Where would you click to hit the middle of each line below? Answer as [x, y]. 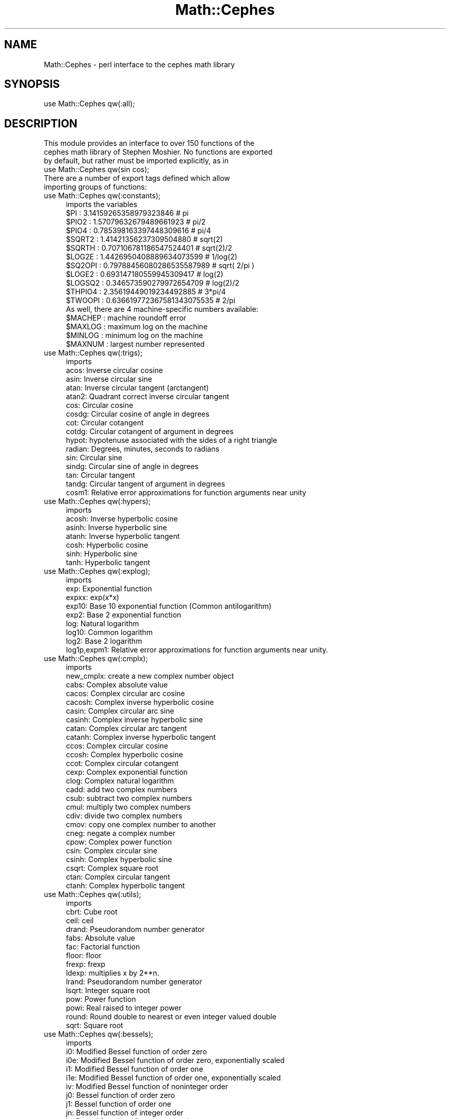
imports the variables [102, 204]
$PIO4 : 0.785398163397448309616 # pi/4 [138, 231]
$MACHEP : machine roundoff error [126, 318]
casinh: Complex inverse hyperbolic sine [134, 720]
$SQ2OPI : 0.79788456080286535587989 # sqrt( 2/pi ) [160, 266]
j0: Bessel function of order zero [120, 1095]
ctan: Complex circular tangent [118, 877]
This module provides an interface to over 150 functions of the [149, 143]
